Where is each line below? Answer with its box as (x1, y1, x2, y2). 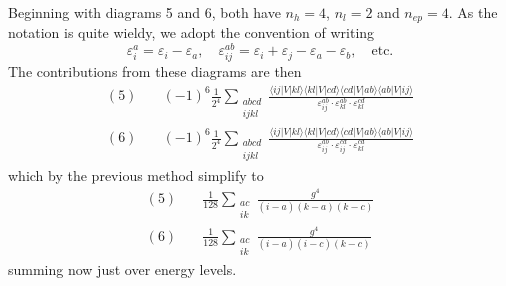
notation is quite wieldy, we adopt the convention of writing (8, 22, 375, 43)
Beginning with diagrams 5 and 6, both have (8, 2, 281, 22)
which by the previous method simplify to (8, 164, 264, 185)
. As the (448, 2, 498, 22)
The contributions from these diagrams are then (8, 61, 302, 82)
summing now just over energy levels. (8, 259, 237, 280)
